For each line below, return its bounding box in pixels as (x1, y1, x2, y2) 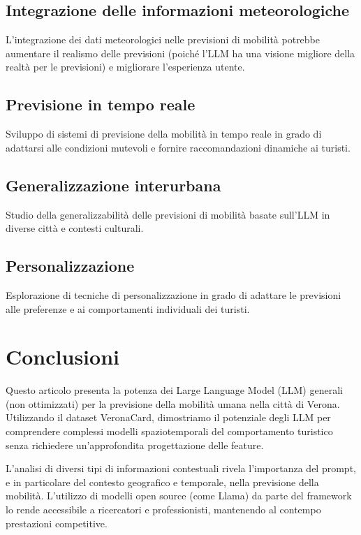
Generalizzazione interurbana (6, 174, 221, 196)
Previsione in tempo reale (6, 94, 196, 115)
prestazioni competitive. (6, 515, 108, 530)
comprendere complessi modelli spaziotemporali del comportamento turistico (6, 424, 333, 439)
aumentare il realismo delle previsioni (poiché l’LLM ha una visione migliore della (6, 45, 355, 60)
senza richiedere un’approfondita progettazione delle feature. (6, 437, 264, 452)
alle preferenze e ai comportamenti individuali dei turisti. (6, 301, 250, 316)
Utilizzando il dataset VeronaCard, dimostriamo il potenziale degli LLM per (6, 410, 331, 425)
